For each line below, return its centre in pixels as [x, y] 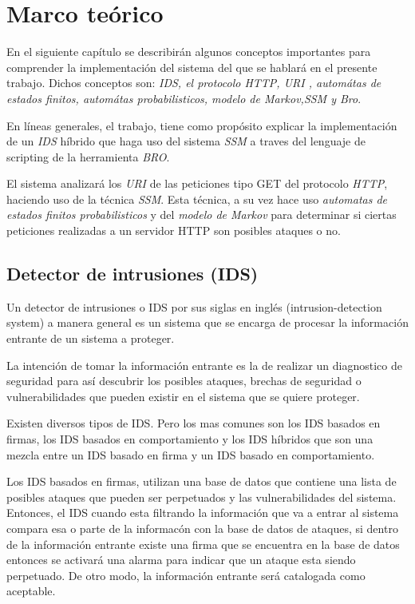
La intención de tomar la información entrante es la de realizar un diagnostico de [204, 365]
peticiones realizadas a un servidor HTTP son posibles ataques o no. [174, 230]
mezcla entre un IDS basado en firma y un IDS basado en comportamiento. [191, 454]
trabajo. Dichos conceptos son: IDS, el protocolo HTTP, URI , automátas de [194, 83]
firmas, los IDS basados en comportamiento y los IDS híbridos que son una [190, 439]
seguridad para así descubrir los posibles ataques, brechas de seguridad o [184, 381]
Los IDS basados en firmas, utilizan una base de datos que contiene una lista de [202, 481]
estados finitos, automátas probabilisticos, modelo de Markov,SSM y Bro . [184, 98]
